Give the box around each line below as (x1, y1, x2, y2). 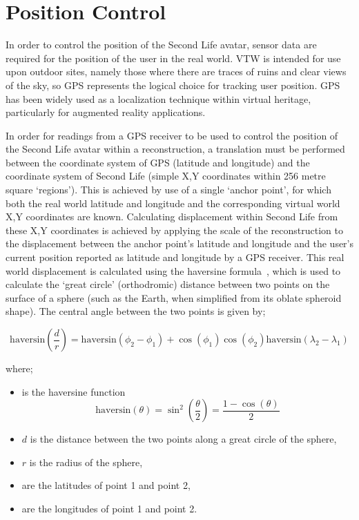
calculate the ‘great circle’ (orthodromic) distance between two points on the (6, 277, 330, 291)
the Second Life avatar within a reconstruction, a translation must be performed (6, 142, 345, 156)
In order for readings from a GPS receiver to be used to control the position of (6, 128, 338, 142)
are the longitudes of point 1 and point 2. (21, 501, 197, 515)
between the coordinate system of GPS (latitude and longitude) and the (6, 155, 310, 169)
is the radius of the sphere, (29, 454, 143, 469)
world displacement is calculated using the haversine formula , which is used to (6, 263, 341, 278)
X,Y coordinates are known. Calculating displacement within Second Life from (6, 209, 338, 224)
